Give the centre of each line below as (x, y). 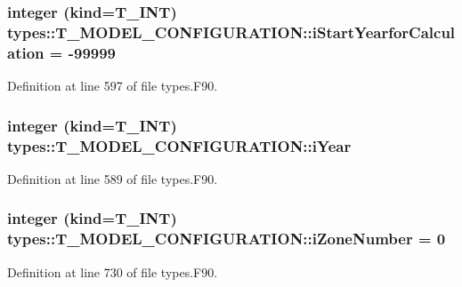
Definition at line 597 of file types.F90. (113, 86)
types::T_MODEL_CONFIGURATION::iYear (179, 145)
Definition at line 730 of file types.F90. (113, 271)
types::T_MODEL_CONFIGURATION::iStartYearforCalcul (231, 32)
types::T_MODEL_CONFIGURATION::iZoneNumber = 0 (227, 239)
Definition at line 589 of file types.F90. (113, 178)
